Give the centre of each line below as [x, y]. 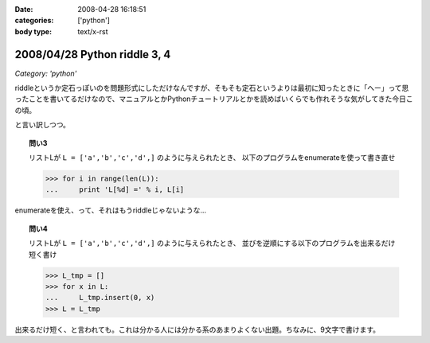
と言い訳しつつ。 [43, 125]
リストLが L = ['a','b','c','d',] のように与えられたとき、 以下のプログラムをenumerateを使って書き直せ [212, 158]
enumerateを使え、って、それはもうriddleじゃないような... [111, 210]
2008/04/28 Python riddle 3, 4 [93, 55]
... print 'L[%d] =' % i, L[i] [115, 190]
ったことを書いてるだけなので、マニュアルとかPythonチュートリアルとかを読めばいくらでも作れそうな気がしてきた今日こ [214, 99]
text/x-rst [93, 31]
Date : [24, 9]
